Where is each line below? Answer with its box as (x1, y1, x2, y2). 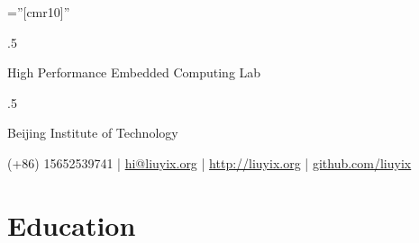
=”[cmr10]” (7, 3, 70, 21)
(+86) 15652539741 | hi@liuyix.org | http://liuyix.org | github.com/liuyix (7, 153, 412, 172)
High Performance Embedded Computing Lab (7, 63, 261, 82)
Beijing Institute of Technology (7, 123, 178, 142)
